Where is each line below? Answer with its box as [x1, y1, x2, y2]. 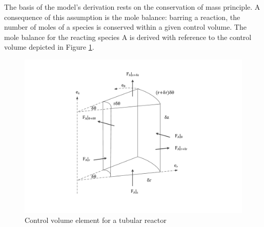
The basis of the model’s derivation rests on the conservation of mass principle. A [4, 2, 260, 12]
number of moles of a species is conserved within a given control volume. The [4, 22, 247, 32]
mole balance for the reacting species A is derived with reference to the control [4, 31, 252, 42]
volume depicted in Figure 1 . [4, 42, 94, 52]
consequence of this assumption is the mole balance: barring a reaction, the [4, 11, 240, 22]
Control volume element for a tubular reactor [25, 215, 167, 225]
